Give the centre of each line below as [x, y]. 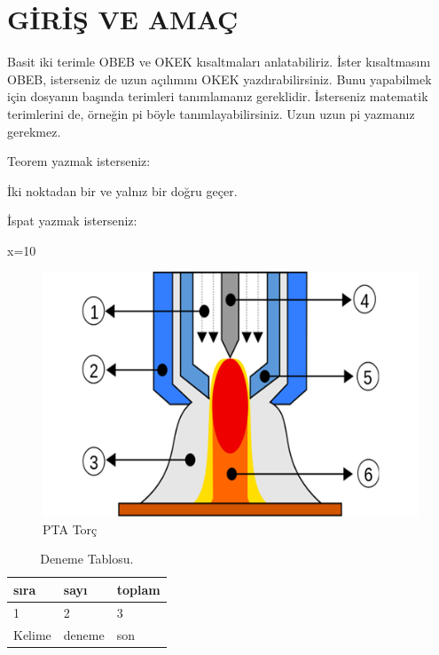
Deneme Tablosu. [87, 559]
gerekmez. [34, 131]
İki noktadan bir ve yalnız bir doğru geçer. [122, 190]
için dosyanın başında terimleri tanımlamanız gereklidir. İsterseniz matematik [218, 96]
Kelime [32, 634]
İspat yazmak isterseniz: [72, 221]
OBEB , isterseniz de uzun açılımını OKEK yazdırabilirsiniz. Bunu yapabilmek [219, 79]
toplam [138, 589]
